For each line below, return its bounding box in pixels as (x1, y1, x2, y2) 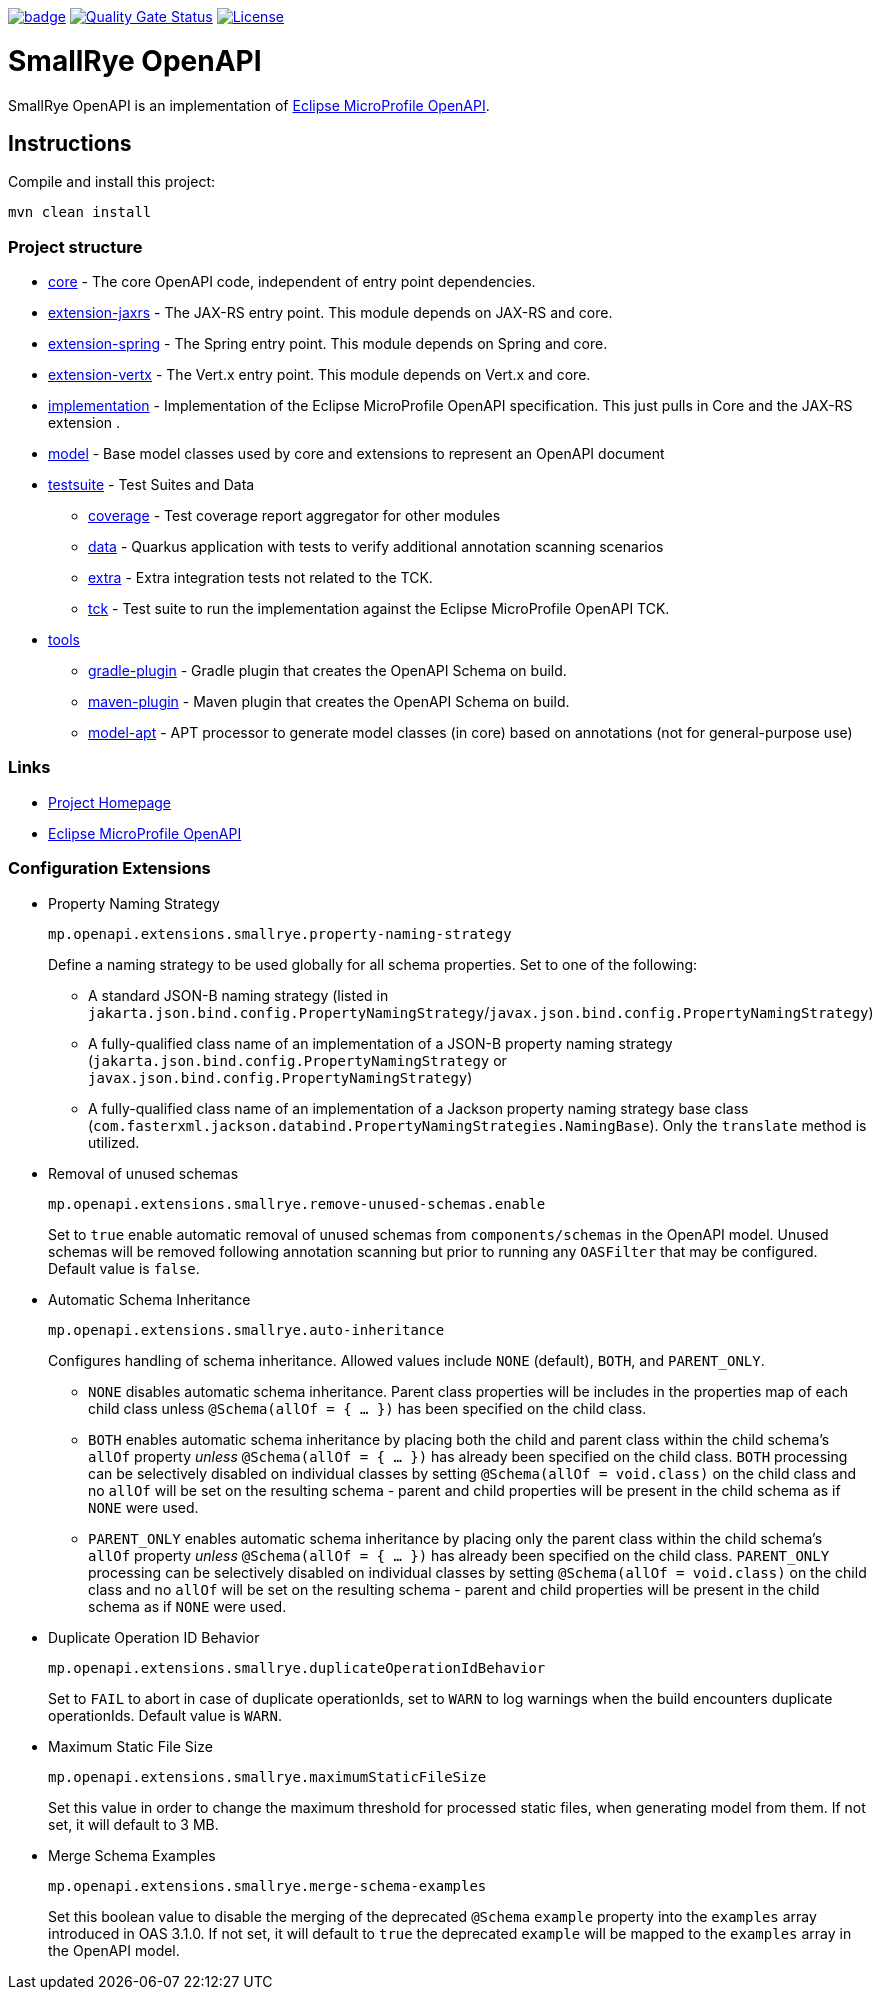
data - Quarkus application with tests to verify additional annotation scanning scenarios (88, 538, 664, 556)
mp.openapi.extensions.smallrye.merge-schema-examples (48, 1877, 487, 1894)
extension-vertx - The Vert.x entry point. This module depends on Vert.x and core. (48, 366, 591, 384)
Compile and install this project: (8, 173, 216, 191)
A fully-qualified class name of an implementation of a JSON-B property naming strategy (88, 1034, 673, 1052)
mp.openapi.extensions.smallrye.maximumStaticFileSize (48, 1768, 487, 1785)
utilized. (88, 1133, 140, 1151)
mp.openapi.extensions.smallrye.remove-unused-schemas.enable (48, 1195, 546, 1212)
